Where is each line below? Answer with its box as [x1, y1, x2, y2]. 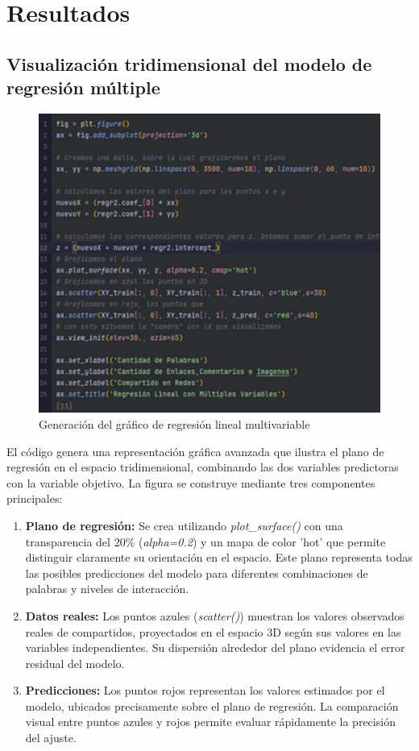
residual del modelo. [25, 654, 125, 671]
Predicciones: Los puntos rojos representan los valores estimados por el [25, 682, 385, 699]
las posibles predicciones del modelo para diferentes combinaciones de [25, 564, 368, 581]
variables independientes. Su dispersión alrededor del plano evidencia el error [25, 639, 405, 656]
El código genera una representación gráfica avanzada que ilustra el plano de [6, 442, 384, 459]
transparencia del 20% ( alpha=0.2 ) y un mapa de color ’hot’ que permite [25, 533, 386, 550]
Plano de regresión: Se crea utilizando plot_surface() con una [25, 517, 343, 533]
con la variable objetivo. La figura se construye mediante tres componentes [6, 474, 375, 491]
